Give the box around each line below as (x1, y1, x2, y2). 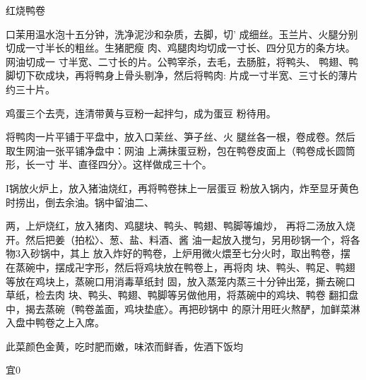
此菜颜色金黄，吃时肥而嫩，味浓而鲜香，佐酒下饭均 (6, 338, 243, 353)
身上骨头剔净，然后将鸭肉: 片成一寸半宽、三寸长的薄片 (104, 68, 358, 83)
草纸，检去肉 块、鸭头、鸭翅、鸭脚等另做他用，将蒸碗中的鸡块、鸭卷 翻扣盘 (6, 287, 359, 302)
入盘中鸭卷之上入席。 (6, 315, 105, 330)
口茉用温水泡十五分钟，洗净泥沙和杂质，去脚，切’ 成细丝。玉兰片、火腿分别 (6, 26, 358, 41)
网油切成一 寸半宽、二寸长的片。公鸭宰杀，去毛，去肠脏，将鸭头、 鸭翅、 (6, 54, 349, 69)
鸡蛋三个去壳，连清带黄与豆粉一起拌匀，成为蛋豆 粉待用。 (6, 105, 276, 120)
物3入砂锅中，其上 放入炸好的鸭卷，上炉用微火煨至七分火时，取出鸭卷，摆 (6, 246, 350, 261)
